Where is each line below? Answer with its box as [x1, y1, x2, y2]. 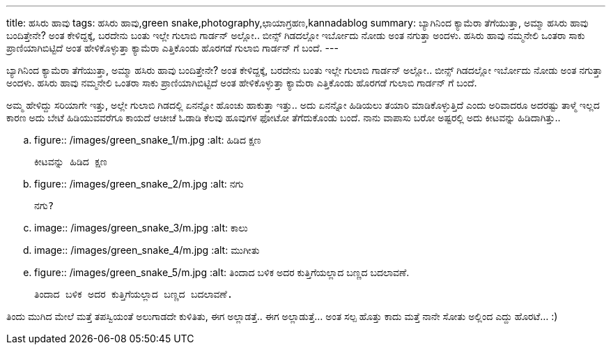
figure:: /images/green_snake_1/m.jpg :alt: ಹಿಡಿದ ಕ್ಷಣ [34, 134, 261, 146]
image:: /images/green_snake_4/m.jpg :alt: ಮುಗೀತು [34, 244, 260, 256]
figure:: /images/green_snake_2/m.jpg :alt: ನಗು [34, 178, 244, 190]
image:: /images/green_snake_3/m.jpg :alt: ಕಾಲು [34, 222, 248, 234]
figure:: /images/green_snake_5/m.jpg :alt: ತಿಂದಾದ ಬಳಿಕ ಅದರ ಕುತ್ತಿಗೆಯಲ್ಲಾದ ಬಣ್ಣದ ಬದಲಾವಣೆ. [34, 266, 410, 278]
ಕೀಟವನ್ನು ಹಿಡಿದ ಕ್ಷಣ [34, 156, 107, 167]
